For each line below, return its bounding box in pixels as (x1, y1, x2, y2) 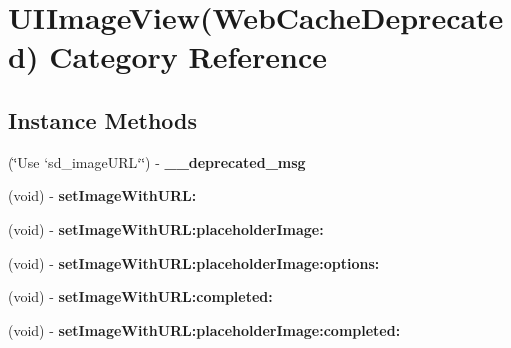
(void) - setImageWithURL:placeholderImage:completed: (8, 319, 401, 340)
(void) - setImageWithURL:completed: (8, 286, 273, 307)
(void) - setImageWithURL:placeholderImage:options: (8, 252, 380, 273)
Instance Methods (8, 104, 197, 135)
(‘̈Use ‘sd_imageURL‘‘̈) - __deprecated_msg (8, 151, 306, 172)
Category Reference (49, 36, 328, 77)
